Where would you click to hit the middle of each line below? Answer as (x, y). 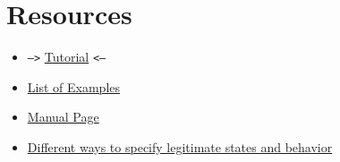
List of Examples (74, 86)
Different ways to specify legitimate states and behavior (180, 146)
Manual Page (63, 117)
